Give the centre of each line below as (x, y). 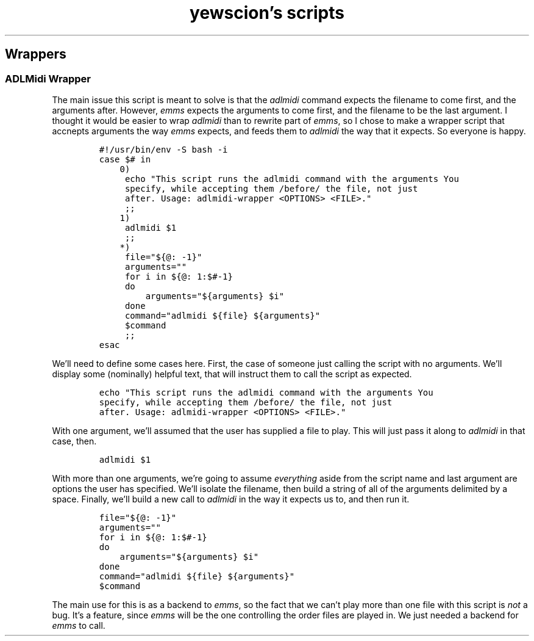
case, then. (74, 441)
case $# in (125, 159)
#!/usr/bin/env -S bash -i (163, 149)
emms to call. (79, 625)
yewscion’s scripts (267, 13)
